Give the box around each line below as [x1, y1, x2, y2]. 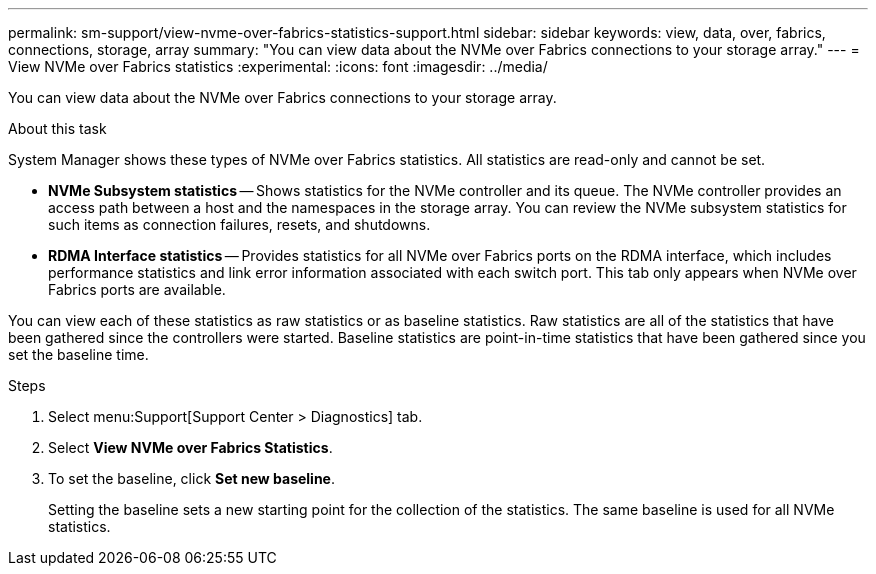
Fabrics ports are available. [48, 281, 226, 298]
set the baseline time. [8, 346, 149, 363]
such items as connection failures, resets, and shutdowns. [48, 216, 431, 233]
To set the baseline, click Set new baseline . [48, 470, 336, 487]
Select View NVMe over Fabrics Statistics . [48, 439, 333, 456]
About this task [8, 120, 107, 137]
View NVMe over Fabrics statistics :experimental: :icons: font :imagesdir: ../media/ [8, 58, 548, 75]
